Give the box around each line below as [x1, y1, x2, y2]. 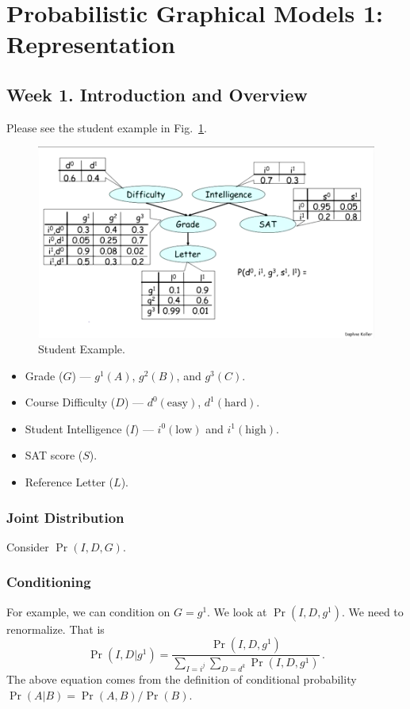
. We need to [342, 603, 404, 619]
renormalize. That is [6, 620, 105, 637]
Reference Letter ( [25, 474, 114, 490]
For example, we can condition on [6, 603, 171, 619]
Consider [6, 538, 49, 555]
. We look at [207, 603, 267, 619]
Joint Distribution [6, 507, 125, 527]
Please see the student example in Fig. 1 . [6, 119, 207, 135]
